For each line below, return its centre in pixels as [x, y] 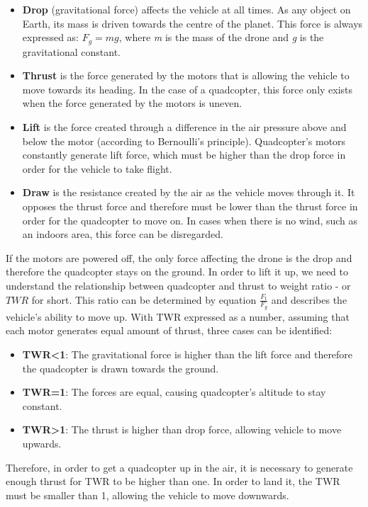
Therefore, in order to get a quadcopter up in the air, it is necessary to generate [179, 467]
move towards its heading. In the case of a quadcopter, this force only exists [188, 89]
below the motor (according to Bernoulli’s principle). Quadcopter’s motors [184, 141]
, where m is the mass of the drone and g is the [221, 37]
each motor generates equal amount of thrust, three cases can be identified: [169, 330]
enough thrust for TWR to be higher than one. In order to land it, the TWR [173, 481]
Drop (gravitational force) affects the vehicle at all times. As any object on [186, 9]
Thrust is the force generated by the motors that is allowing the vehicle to [186, 75]
